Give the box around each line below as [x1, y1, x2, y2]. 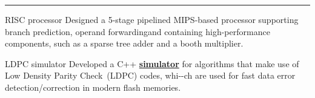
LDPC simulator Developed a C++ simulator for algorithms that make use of [5, 57, 299, 70]
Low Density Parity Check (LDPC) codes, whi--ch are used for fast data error [5, 69, 296, 82]
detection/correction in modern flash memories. [5, 80, 181, 93]
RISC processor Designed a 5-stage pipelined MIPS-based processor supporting [5, 13, 299, 25]
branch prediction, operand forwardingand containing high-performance [5, 25, 270, 38]
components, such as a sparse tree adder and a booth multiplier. [5, 37, 244, 50]
